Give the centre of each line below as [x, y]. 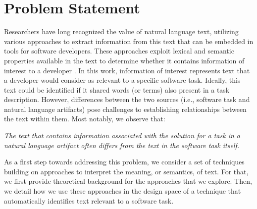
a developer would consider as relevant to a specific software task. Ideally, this [122, 80]
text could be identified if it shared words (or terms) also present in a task [117, 89]
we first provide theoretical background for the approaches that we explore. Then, [128, 181]
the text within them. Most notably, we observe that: [85, 119]
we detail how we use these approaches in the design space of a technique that [123, 191]
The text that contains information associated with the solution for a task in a [122, 135]
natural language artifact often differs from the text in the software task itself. [122, 145]
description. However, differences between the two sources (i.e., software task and [127, 99]
